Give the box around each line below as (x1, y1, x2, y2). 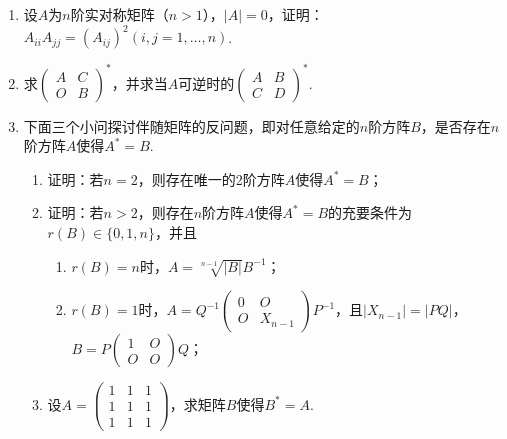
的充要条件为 (328, 202, 413, 223)
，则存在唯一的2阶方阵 (137, 168, 285, 189)
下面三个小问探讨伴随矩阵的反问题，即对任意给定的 (23, 115, 360, 136)
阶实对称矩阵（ (70, 4, 169, 24)
